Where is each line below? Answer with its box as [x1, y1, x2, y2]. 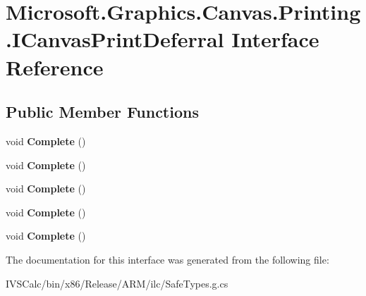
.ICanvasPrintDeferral [6, 25, 224, 54]
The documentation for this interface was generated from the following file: [6, 252, 329, 266]
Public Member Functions [6, 101, 199, 123]
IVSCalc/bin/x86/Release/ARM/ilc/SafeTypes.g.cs [6, 276, 228, 290]
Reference [6, 52, 104, 81]
